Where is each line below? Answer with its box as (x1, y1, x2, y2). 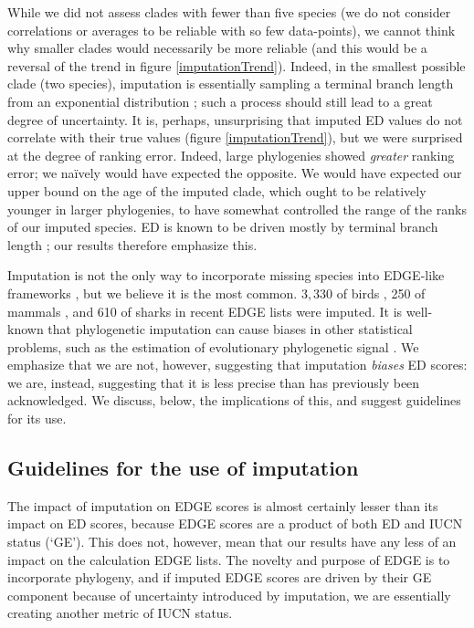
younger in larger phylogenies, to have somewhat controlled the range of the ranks (7, 199, 467, 218)
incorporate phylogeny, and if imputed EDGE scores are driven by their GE (7, 568, 432, 587)
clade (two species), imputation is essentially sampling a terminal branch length (7, 74, 454, 93)
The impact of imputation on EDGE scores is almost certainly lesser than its (7, 496, 438, 515)
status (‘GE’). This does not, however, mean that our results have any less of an (7, 532, 457, 551)
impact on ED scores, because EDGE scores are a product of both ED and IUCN (7, 514, 463, 533)
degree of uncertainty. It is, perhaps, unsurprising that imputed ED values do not (7, 110, 463, 129)
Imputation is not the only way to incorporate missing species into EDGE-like (7, 266, 445, 285)
